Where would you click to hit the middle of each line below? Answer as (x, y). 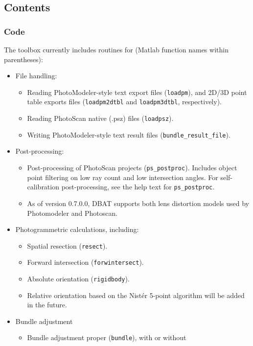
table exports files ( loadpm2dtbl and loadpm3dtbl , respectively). (124, 102)
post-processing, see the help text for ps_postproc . (138, 187)
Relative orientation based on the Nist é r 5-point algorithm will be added (136, 295)
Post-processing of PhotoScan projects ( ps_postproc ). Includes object (132, 167)
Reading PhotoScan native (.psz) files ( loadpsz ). (100, 118)
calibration (43, 187)
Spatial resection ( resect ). (67, 245)
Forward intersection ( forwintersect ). (85, 262)
